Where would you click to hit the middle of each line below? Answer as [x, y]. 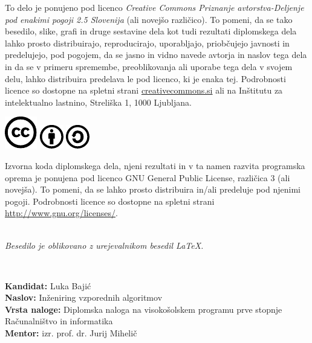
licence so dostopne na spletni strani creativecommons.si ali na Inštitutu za [144, 90]
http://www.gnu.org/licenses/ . [61, 213]
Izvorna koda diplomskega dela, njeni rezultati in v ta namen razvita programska [155, 165]
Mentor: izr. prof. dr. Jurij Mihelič [71, 333]
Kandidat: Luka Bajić [48, 285]
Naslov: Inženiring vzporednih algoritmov [84, 297]
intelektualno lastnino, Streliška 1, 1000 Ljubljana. [98, 102]
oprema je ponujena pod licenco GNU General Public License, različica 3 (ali [148, 177]
